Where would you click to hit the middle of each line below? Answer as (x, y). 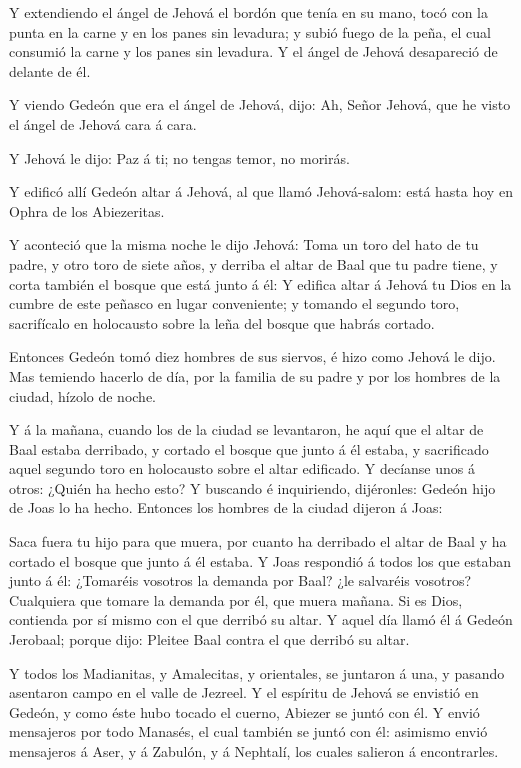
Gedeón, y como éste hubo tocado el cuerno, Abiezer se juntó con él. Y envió (244, 711)
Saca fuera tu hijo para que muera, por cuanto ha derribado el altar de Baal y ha (258, 541)
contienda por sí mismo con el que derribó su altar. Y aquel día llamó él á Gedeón (261, 619)
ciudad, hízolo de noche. (83, 395)
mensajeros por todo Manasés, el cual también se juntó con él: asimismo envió (248, 731)
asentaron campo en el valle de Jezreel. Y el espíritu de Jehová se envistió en (244, 692)
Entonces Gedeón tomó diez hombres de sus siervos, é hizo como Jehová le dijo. (252, 356)
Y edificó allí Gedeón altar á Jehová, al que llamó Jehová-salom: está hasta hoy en (261, 191)
